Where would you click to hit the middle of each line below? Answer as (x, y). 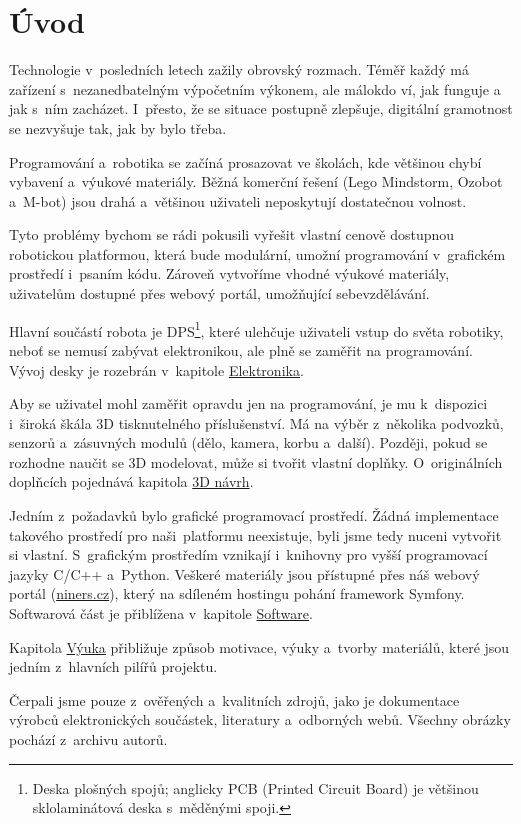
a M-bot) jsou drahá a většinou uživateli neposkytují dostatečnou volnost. (238, 200)
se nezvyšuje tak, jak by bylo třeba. (118, 127)
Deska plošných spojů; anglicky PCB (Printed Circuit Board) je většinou (255, 787)
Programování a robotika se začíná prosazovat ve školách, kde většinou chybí (245, 161)
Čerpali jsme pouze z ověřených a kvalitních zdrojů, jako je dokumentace (234, 699)
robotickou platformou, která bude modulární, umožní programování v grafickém (257, 253)
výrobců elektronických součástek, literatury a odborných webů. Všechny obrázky (260, 719)
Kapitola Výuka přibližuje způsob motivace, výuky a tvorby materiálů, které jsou (259, 646)
